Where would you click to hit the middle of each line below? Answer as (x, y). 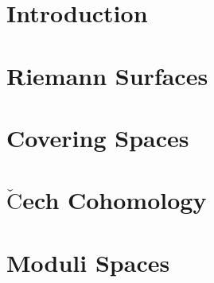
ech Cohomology (115, 200)
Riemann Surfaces (107, 75)
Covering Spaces (98, 137)
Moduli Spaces (88, 262)
